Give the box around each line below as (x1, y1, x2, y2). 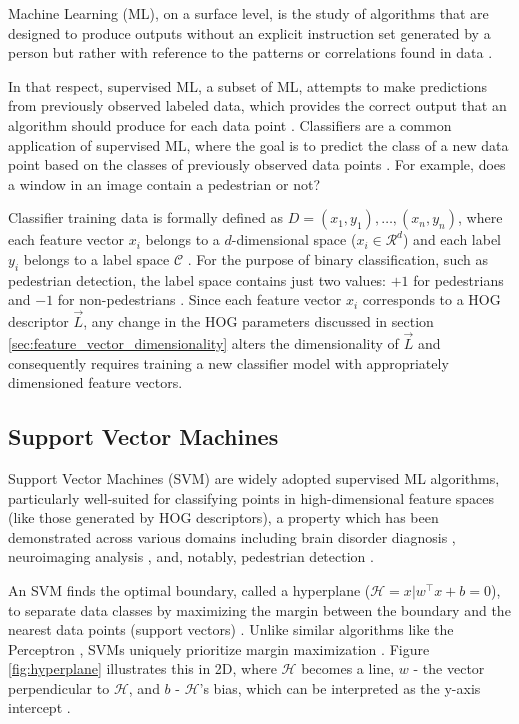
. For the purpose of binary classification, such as (187, 248, 488, 269)
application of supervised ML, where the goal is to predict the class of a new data (8, 134, 509, 155)
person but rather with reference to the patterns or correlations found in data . (8, 42, 493, 63)
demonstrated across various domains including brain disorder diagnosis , (8, 526, 456, 547)
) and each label (403, 229, 501, 250)
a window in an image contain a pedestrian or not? (8, 173, 321, 194)
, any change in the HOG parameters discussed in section (83, 311, 434, 332)
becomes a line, (301, 658, 395, 679)
